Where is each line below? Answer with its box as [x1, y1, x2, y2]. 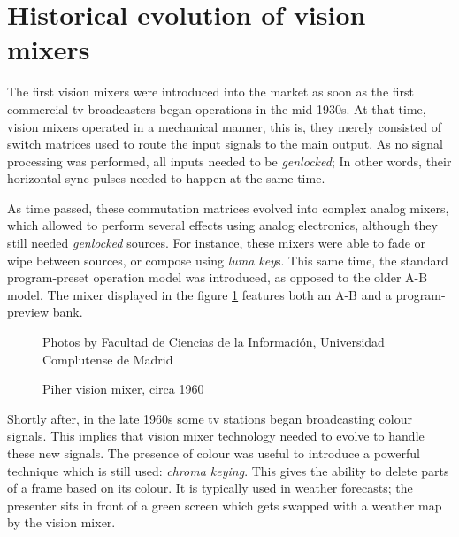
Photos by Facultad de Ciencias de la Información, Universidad [42, 333, 385, 351]
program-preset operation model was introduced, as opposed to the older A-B [7, 268, 428, 287]
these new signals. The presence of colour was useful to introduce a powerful [7, 444, 420, 462]
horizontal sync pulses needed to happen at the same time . [7, 169, 325, 188]
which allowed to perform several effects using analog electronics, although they [7, 216, 438, 234]
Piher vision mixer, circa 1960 [42, 380, 204, 398]
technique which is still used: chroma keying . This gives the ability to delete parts [7, 461, 449, 479]
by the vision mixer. [7, 513, 116, 532]
